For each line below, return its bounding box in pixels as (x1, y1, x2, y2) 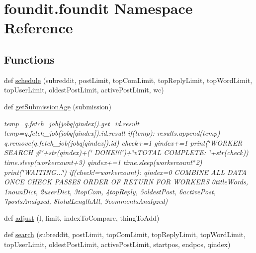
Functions (4, 51, 55, 67)
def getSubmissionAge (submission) (4, 101, 111, 111)
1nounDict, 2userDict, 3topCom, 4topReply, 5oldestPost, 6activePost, (4, 186, 216, 196)
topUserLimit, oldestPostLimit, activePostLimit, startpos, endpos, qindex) (4, 239, 231, 250)
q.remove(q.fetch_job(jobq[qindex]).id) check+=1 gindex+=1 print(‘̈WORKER (4, 137, 243, 148)
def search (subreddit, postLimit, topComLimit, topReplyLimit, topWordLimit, (4, 229, 246, 240)
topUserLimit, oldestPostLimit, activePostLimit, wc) (4, 84, 164, 95)
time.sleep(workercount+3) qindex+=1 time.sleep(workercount (4, 157, 192, 167)
